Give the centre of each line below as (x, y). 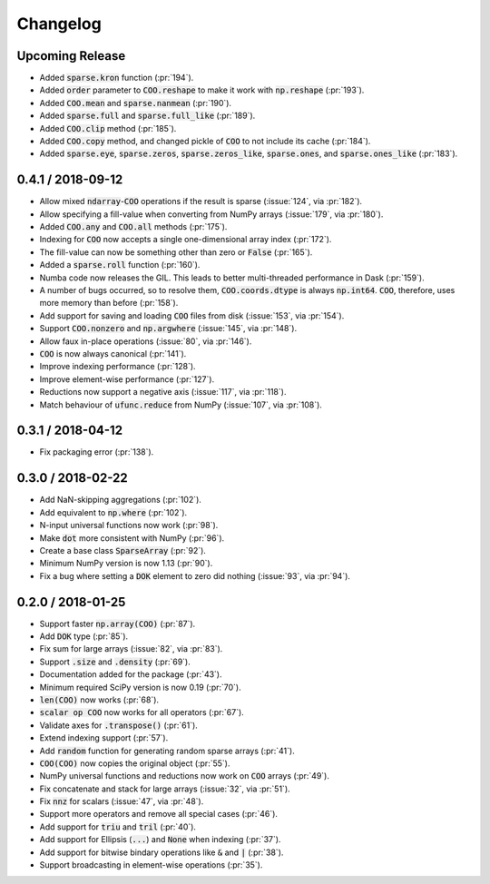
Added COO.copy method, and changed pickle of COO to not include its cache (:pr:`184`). (205, 142)
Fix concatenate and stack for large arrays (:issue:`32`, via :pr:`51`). (165, 789)
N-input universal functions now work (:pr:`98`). (129, 525)
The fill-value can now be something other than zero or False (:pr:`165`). (176, 252)
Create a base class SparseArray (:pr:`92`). (122, 550)
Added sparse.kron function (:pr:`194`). (117, 78)
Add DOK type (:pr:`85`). (84, 636)
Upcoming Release (71, 56)
